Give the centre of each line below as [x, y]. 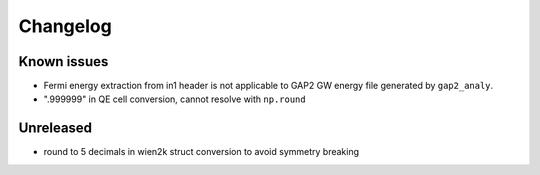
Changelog [65, 26]
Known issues [63, 61]
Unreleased [55, 128]
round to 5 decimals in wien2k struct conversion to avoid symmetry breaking [201, 152]
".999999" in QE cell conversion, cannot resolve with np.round [174, 99]
